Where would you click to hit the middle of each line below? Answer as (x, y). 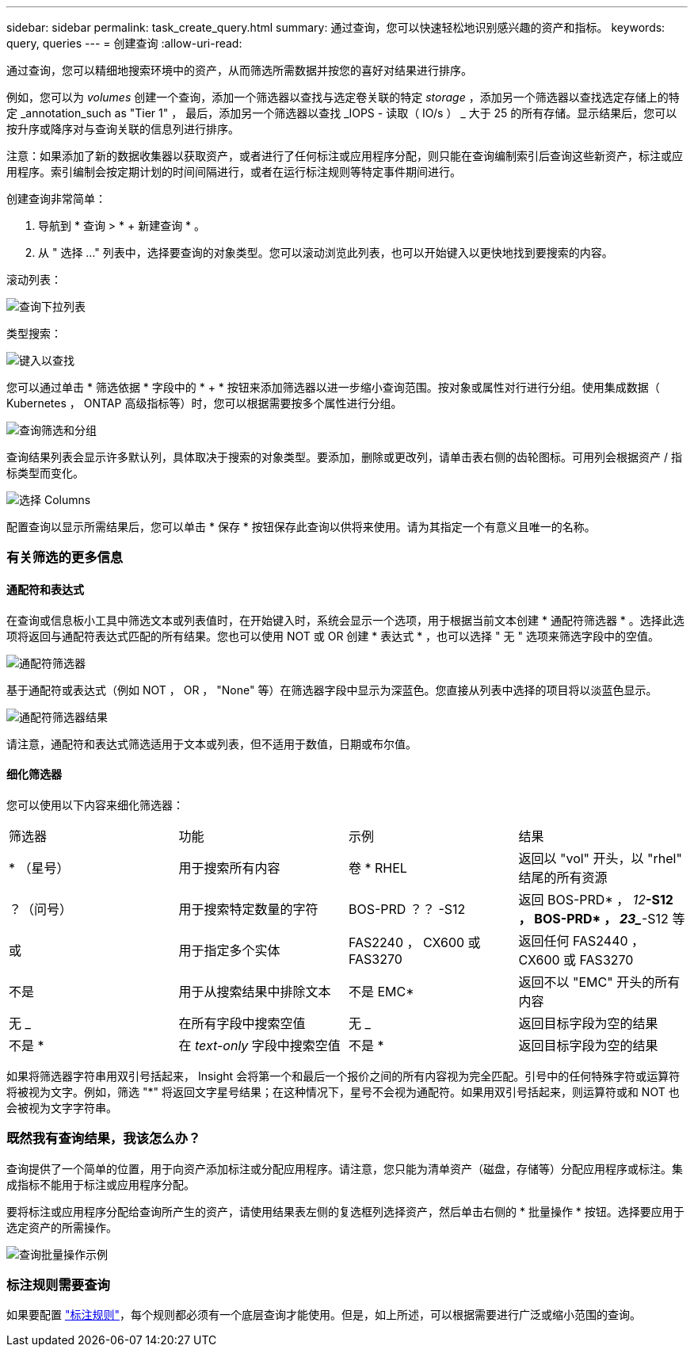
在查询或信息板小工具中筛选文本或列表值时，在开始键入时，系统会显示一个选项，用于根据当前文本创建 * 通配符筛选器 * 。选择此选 (345, 620)
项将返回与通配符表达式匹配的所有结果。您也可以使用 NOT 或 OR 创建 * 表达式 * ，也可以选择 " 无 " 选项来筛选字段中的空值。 (333, 636)
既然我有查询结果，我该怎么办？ (104, 1139)
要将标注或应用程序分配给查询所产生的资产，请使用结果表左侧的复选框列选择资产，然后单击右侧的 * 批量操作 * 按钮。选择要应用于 (345, 1211)
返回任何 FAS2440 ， (582, 940)
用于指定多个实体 (229, 950)
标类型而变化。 (45, 473)
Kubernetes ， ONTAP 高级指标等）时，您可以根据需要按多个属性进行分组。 (204, 403)
